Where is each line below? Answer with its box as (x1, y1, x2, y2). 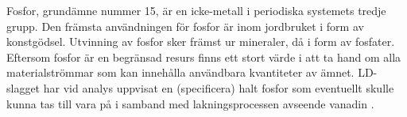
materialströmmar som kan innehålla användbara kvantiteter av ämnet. (6, 64, 355, 81)
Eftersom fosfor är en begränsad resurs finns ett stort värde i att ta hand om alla (6, 48, 401, 65)
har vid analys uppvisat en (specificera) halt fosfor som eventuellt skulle (43, 79, 394, 96)
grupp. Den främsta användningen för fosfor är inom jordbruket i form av (6, 17, 364, 34)
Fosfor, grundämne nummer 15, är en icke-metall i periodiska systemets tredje (6, 2, 386, 18)
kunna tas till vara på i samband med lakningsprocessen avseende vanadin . (6, 95, 374, 111)
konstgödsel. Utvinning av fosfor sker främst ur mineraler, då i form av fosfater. (6, 33, 395, 50)
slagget (6, 79, 41, 96)
